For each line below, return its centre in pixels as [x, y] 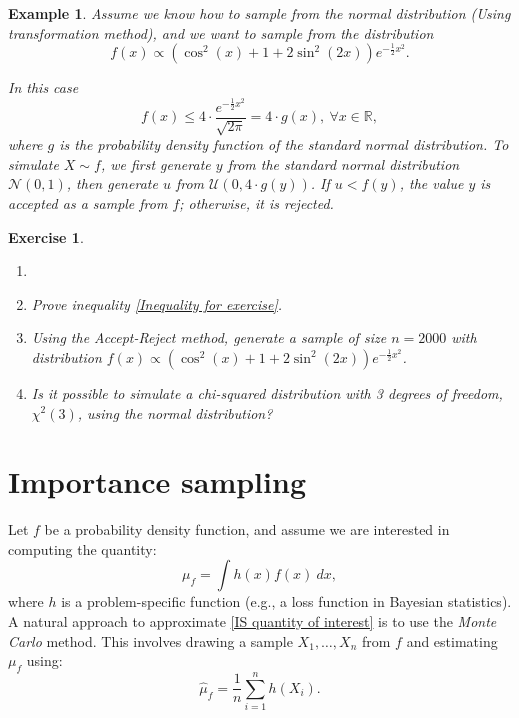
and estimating [452, 640]
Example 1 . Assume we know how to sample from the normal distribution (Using [259, 13]
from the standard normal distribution [343, 163]
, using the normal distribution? [175, 412]
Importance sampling [157, 481]
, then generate [112, 183]
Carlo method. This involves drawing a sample [150, 640]
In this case [43, 87]
